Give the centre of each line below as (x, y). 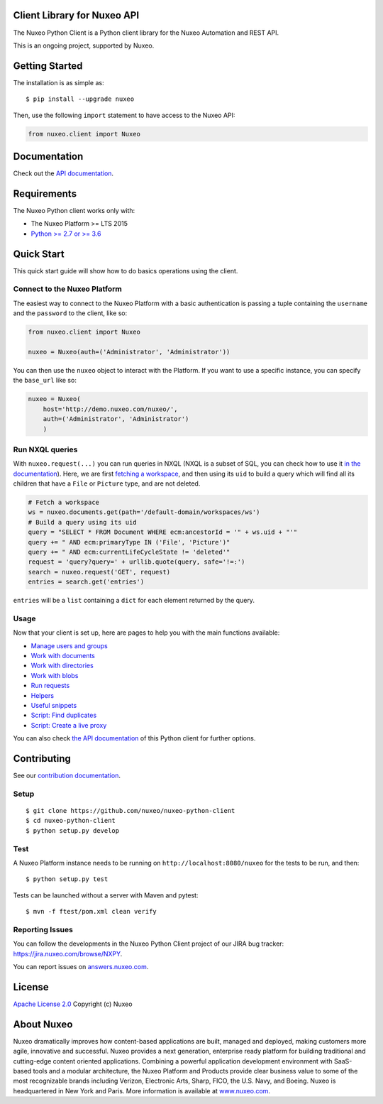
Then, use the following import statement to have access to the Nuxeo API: (124, 115)
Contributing (42, 759)
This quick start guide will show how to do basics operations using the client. (126, 270)
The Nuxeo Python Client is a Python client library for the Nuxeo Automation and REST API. (146, 33)
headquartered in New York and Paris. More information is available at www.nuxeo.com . (142, 1091)
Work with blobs (55, 675)
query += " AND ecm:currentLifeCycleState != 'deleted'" (129, 552)
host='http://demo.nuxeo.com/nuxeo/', (110, 409)
